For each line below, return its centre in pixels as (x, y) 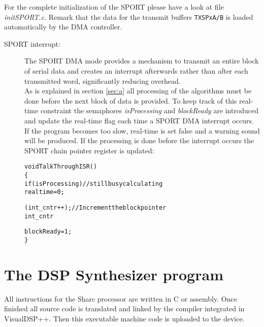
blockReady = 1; (48, 232)
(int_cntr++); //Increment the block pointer (95, 208)
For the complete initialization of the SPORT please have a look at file (114, 7)
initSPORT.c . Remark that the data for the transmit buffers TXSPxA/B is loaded (129, 17)
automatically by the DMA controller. (63, 27)
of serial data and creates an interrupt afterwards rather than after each (136, 71)
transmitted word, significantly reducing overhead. (103, 80)
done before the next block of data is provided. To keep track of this (131, 100)
